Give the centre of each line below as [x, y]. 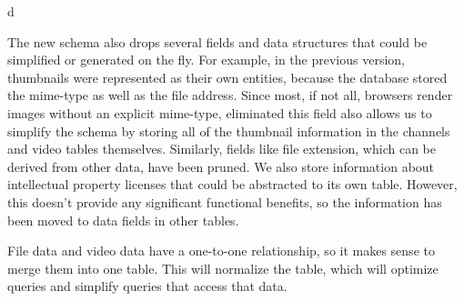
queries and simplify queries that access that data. [147, 286]
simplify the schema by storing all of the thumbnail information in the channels [229, 130]
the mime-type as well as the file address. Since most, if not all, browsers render [230, 95]
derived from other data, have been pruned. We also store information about [221, 166]
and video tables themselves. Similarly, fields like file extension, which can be [222, 149]
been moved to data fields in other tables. [123, 220]
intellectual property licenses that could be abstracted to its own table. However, [232, 184]
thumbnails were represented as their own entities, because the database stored [227, 77]
